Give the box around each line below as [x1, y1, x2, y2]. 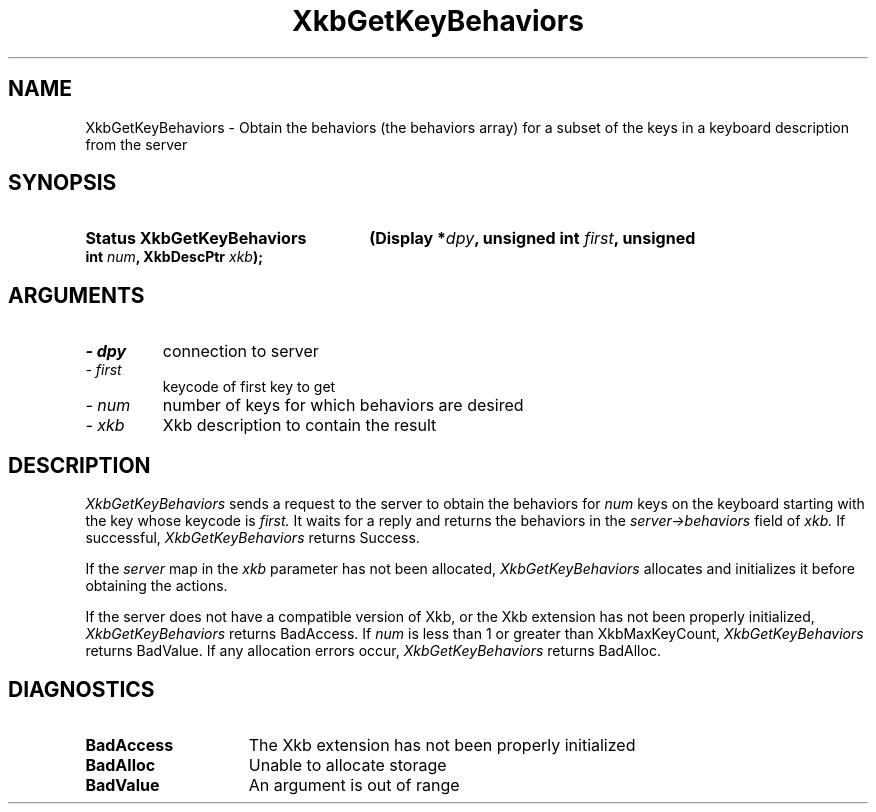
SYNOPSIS [8, 170, 117, 196]
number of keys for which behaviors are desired [162, 395, 524, 416]
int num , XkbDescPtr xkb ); [85, 248, 264, 266]
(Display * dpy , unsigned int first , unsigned [369, 228, 696, 249]
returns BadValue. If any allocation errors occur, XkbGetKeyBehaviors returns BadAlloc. [85, 642, 661, 660]
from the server [85, 135, 188, 153]
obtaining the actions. [85, 577, 228, 595]
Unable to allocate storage [248, 754, 447, 775]
